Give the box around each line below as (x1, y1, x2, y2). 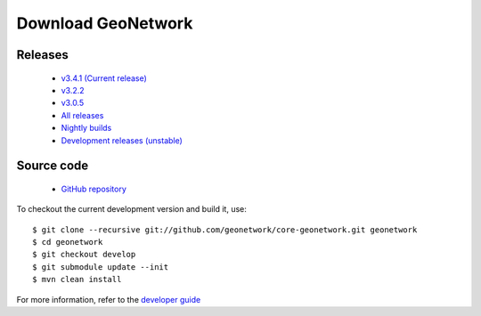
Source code (16, 158, 89, 174)
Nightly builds (61, 123, 112, 134)
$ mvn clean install (32, 274, 122, 285)
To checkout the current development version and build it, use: (16, 204, 247, 215)
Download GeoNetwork (16, 13, 193, 33)
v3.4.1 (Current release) (61, 72, 147, 84)
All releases (61, 109, 104, 120)
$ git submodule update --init (32, 262, 169, 271)
